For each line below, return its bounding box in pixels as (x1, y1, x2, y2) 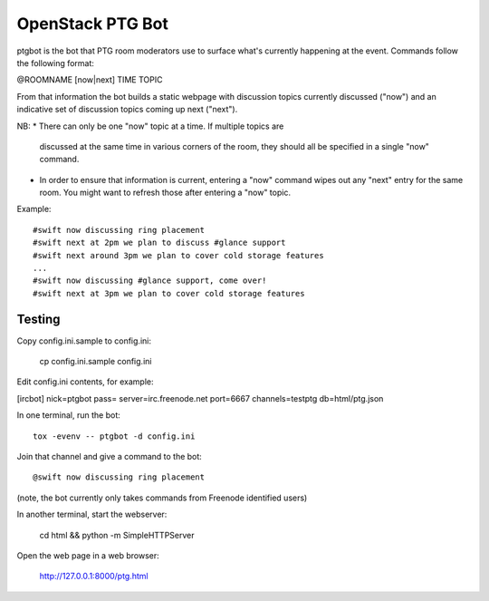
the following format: (16, 57, 95, 68)
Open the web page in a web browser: (16, 550, 160, 561)
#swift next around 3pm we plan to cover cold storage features (33, 250, 325, 260)
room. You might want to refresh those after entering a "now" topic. (39, 187, 292, 199)
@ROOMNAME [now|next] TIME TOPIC (16, 74, 163, 85)
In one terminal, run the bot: (16, 410, 121, 421)
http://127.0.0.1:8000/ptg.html (39, 571, 149, 582)
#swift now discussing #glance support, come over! (33, 276, 267, 286)
